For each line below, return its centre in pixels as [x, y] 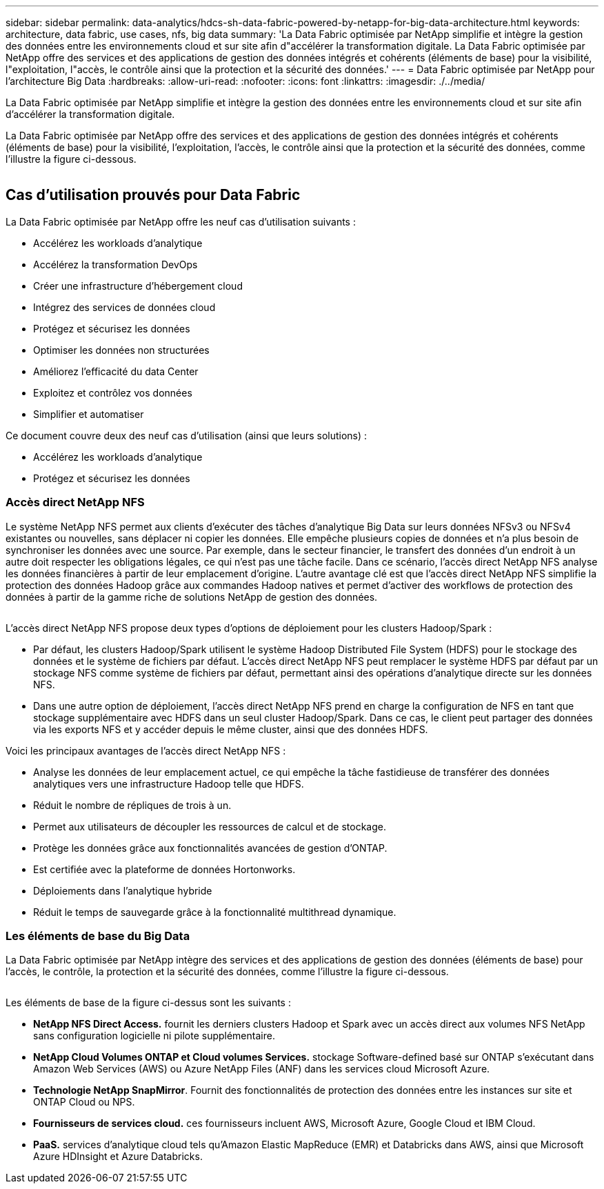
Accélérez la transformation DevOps [115, 264]
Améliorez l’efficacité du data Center [116, 371]
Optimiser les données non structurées [121, 350]
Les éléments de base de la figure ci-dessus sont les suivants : [148, 1003]
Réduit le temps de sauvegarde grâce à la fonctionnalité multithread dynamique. [215, 912]
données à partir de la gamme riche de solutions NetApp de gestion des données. [192, 597]
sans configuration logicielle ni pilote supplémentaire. [154, 1036]
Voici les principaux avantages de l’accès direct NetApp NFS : [146, 750]
